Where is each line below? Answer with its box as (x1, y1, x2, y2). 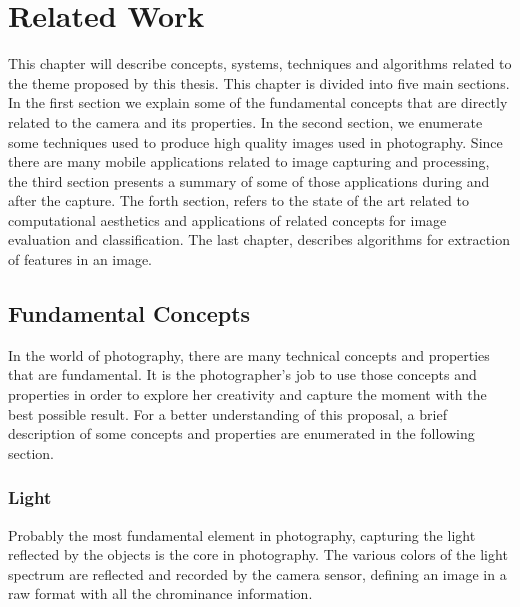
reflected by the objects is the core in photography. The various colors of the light (8, 544, 508, 565)
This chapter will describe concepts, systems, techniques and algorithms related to (8, 53, 512, 74)
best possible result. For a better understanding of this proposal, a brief (8, 403, 447, 424)
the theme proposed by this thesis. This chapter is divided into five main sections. (8, 72, 510, 93)
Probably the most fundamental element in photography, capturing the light (8, 524, 476, 545)
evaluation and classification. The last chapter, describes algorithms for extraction (8, 229, 510, 250)
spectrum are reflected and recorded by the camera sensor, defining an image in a (8, 563, 507, 584)
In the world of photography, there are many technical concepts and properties (8, 344, 490, 365)
